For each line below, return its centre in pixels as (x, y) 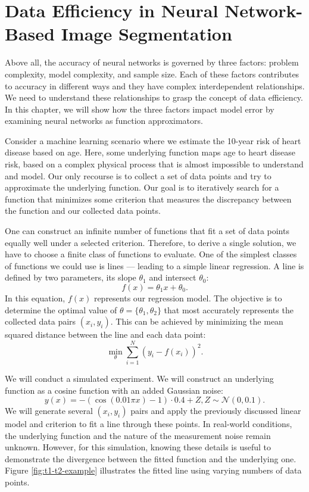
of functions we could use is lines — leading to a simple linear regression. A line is (154, 265)
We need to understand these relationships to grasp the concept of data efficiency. (154, 97)
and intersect (173, 277)
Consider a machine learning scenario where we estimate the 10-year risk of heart (153, 140)
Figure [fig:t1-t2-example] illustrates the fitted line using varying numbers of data (153, 470)
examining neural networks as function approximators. (104, 121)
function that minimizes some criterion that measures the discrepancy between (148, 199)
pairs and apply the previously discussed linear (216, 411)
